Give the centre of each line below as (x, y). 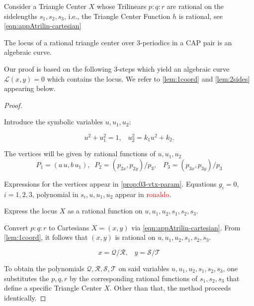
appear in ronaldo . (143, 194)
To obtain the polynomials (44, 268)
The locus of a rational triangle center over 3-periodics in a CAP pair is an (118, 42)
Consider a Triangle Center (45, 6)
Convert (16, 227)
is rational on (135, 237)
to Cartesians (69, 227)
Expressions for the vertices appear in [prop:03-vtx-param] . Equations (110, 183)
